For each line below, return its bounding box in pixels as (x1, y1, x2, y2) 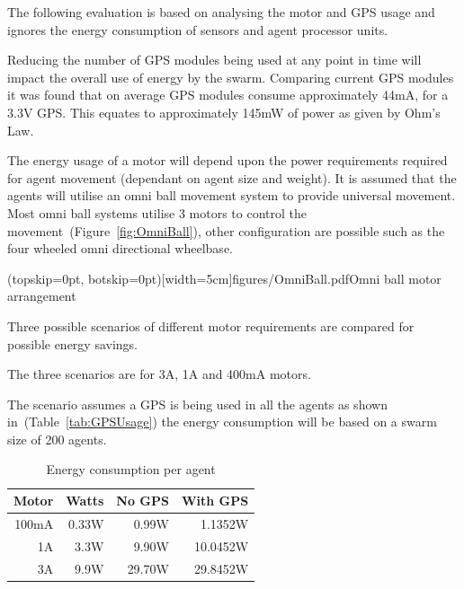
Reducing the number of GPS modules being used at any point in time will (7, 50, 422, 69)
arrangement (7, 286, 76, 305)
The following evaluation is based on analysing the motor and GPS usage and (7, 3, 435, 21)
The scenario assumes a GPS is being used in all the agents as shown (7, 394, 388, 413)
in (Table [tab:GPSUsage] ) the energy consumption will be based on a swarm (7, 412, 437, 431)
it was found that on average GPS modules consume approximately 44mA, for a (7, 85, 449, 104)
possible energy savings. (7, 334, 138, 353)
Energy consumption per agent (46, 460, 216, 479)
